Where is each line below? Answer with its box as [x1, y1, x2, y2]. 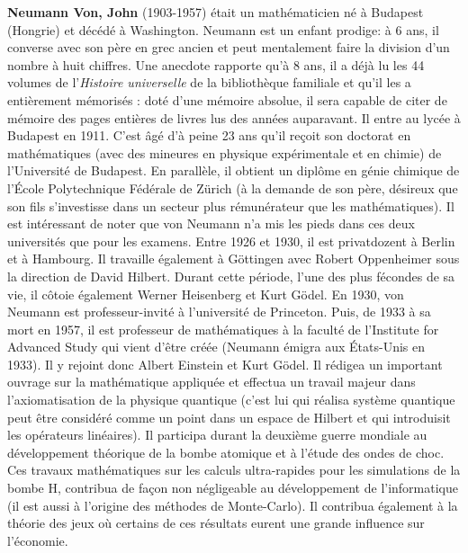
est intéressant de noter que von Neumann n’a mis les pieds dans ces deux [7, 214, 415, 233]
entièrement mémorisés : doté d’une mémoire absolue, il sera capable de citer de [7, 90, 447, 109]
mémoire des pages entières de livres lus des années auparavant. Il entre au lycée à [7, 108, 461, 127]
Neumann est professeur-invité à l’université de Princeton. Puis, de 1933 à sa [7, 302, 431, 321]
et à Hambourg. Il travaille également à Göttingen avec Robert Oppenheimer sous [7, 249, 460, 268]
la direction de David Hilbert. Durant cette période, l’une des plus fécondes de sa [7, 266, 455, 285]
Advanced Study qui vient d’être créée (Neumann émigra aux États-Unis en [7, 337, 426, 356]
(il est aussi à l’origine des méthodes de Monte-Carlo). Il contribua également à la [7, 495, 458, 514]
